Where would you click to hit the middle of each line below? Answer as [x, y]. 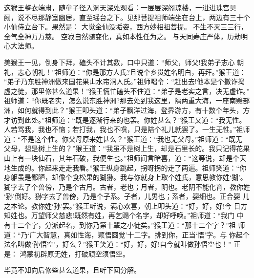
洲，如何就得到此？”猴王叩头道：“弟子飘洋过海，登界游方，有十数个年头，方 [127, 110]
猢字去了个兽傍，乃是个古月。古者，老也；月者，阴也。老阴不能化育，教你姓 [127, 186]
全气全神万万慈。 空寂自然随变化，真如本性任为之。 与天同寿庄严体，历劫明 [126, 36]
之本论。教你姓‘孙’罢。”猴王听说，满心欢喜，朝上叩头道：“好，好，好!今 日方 [126, 205]
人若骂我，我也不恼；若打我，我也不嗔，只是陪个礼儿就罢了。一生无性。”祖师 [127, 129]
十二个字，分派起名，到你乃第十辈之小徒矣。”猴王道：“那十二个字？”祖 [123, 225]
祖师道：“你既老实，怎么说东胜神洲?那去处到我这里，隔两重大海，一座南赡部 [127, 100]
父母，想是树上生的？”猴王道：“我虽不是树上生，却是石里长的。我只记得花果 [127, 148]
